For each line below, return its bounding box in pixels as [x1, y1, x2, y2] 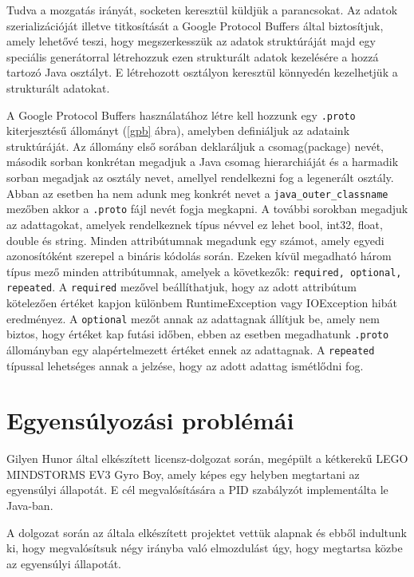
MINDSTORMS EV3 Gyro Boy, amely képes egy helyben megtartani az [6, 465, 360, 482]
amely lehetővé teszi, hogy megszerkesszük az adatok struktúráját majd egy [6, 33, 376, 49]
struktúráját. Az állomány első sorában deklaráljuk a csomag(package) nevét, [6, 137, 384, 154]
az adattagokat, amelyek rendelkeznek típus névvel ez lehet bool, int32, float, [6, 215, 383, 232]
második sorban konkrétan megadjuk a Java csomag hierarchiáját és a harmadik [6, 153, 399, 170]
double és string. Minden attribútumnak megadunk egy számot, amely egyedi [6, 231, 384, 248]
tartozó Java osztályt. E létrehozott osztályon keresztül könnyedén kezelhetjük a [6, 64, 398, 81]
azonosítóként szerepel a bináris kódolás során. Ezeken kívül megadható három [6, 247, 392, 264]
